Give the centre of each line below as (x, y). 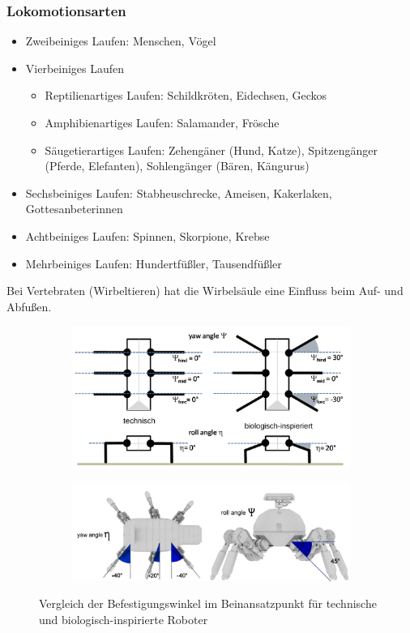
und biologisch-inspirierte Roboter (124, 620)
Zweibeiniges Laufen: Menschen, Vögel (121, 41)
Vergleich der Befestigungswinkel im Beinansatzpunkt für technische (208, 603)
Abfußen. (29, 306)
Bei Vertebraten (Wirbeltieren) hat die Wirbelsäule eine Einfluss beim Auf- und (205, 291)
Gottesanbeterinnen (74, 209)
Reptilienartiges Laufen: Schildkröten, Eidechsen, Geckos (186, 95)
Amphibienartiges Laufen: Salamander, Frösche (162, 122)
